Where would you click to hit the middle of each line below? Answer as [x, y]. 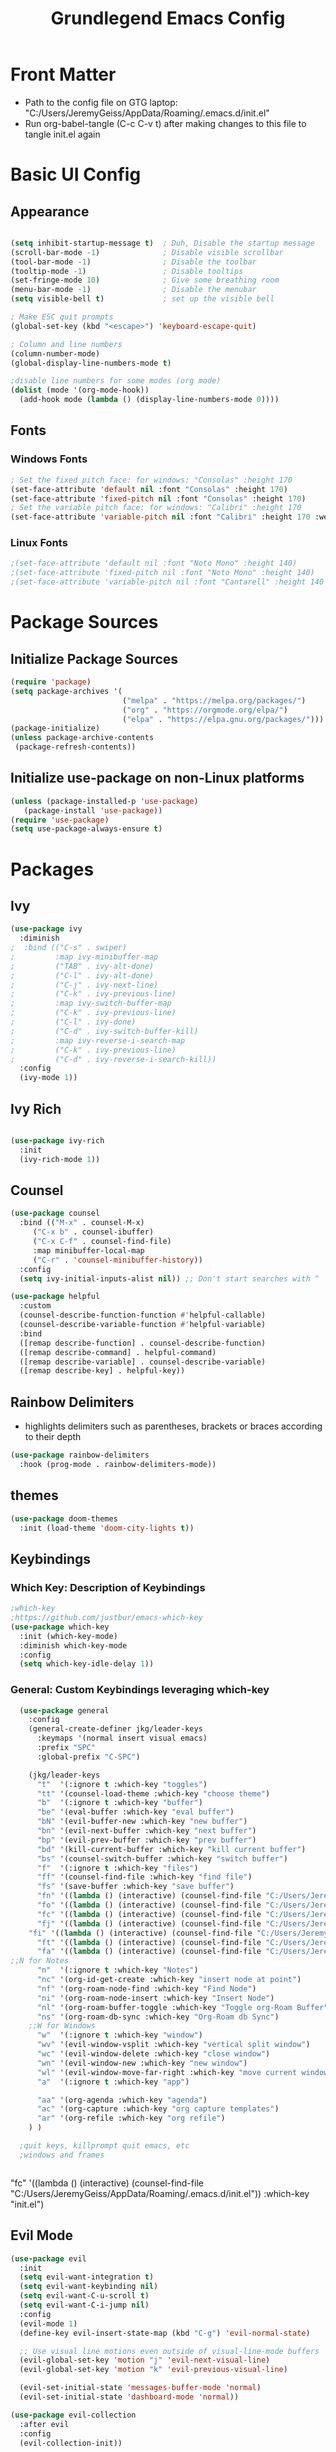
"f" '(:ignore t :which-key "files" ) [117, 1868]
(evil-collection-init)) [71, 2443]
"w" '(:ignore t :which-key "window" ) [119, 2035]
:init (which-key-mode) [68, 1636]
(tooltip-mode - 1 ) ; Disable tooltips [127, 271]
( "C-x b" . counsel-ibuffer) [93, 1232]
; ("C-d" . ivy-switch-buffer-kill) [104, 1031]
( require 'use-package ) [60, 820]
